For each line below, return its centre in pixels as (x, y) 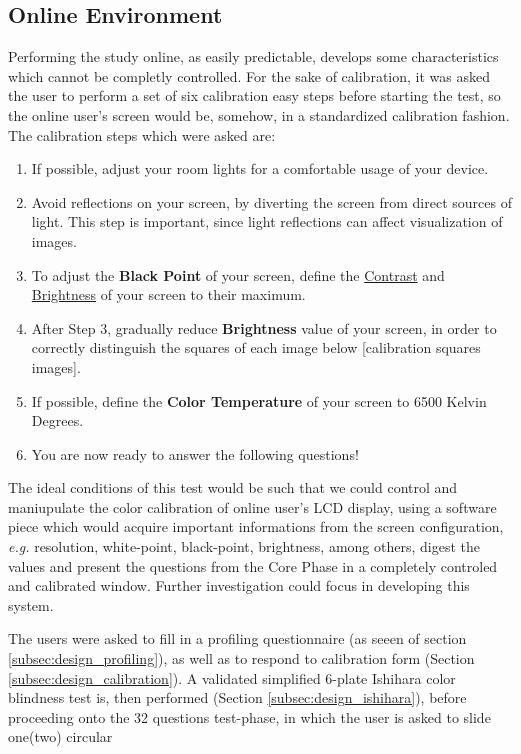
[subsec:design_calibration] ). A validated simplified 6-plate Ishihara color (232, 677)
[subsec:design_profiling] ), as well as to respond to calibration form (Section (241, 658)
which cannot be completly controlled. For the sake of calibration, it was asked (249, 75)
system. (31, 604)
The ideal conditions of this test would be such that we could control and (233, 487)
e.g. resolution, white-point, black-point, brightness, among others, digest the (244, 546)
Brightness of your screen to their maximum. (168, 294)
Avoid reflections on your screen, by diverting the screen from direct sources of (271, 201)
